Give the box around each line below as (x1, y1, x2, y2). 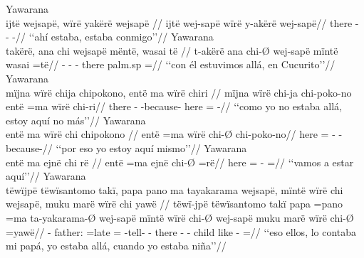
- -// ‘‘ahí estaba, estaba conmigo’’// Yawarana (6, 29, 214, 44)
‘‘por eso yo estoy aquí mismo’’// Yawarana (56, 140, 247, 155)
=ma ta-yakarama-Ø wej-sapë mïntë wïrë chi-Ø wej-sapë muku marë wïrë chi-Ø (6, 210, 354, 225)
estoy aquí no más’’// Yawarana (6, 112, 146, 127)
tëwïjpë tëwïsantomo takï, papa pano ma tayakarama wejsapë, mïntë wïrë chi (6, 182, 343, 197)
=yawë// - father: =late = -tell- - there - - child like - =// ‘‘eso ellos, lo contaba (6, 224, 357, 239)
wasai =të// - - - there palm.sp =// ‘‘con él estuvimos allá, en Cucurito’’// (6, 57, 336, 72)
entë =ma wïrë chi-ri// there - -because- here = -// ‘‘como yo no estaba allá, (6, 99, 342, 114)
